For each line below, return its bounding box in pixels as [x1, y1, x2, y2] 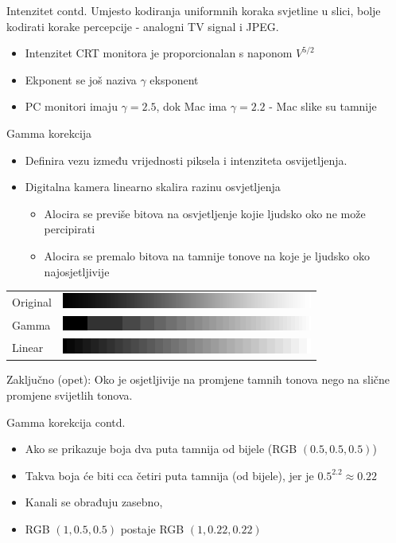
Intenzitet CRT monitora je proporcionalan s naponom [25, 45, 293, 61]
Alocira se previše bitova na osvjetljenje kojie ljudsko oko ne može [44, 205, 366, 221]
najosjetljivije [44, 263, 110, 279]
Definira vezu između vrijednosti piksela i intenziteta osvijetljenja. [25, 151, 347, 168]
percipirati [44, 221, 95, 237]
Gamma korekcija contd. [6, 413, 126, 430]
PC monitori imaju [25, 98, 118, 115]
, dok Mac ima [156, 98, 227, 115]
